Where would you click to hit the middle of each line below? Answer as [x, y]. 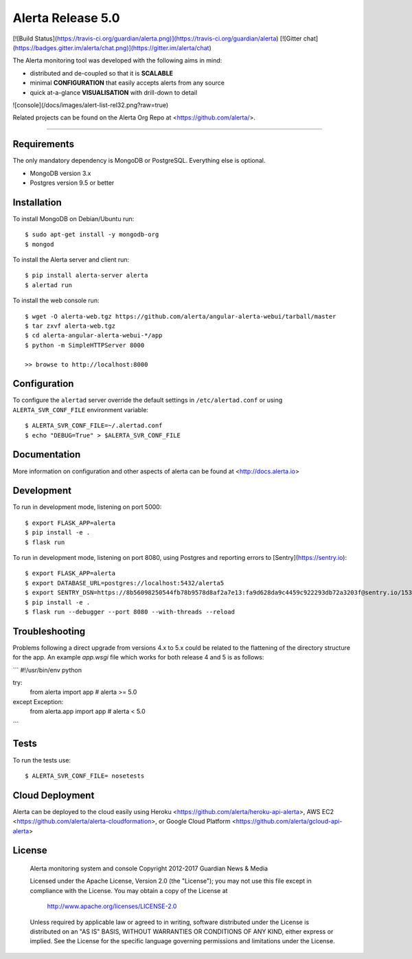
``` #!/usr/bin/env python [47, 670]
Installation [37, 202]
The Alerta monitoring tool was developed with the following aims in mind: [117, 60]
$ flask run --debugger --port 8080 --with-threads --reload [130, 612]
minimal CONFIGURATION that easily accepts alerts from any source [127, 83]
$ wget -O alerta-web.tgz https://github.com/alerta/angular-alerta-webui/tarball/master [181, 316]
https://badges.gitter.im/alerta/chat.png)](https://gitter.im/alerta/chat [112, 47]
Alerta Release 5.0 [66, 18]
